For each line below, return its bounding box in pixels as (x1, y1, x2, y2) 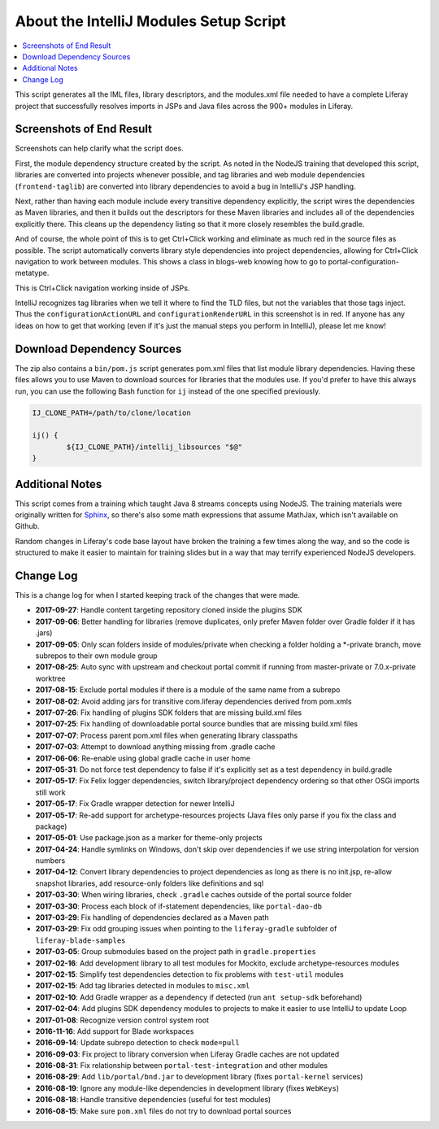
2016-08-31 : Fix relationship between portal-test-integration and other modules (35, 1061, 328, 1070)
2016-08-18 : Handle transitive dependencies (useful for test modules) (35, 1095, 272, 1105)
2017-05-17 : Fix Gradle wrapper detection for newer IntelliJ (35, 799, 235, 809)
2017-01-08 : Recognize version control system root (35, 1015, 210, 1025)
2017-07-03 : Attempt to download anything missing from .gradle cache (35, 742, 276, 752)
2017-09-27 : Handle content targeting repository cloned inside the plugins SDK (35, 605, 302, 615)
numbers (35, 856, 66, 865)
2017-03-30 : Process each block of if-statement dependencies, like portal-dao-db (35, 901, 323, 911)
